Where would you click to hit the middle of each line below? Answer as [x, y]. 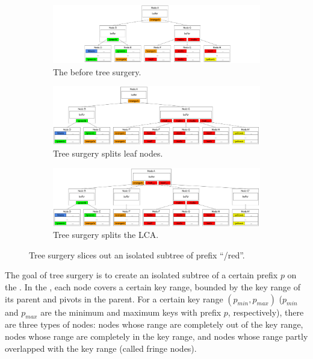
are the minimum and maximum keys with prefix [131, 312]
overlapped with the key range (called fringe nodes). [101, 348]
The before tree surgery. [97, 71]
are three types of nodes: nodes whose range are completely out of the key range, [154, 324]
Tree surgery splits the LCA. [106, 235]
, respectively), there [266, 312]
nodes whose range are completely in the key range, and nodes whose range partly [156, 336]
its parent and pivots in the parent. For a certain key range [114, 298]
